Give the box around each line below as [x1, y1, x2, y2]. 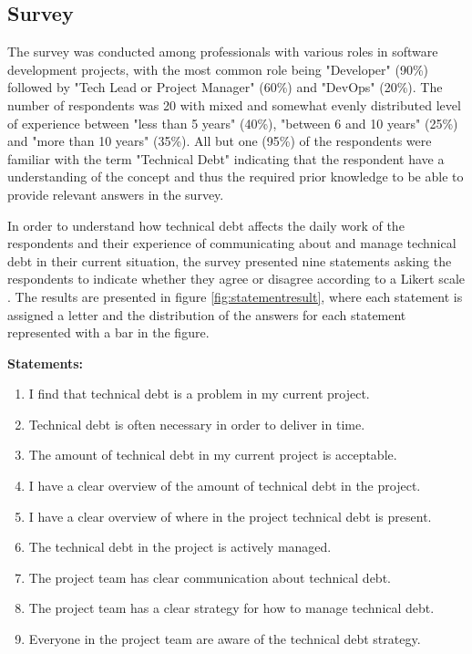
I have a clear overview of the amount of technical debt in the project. [28, 476, 421, 495]
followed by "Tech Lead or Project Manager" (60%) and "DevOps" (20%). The [7, 78, 443, 97]
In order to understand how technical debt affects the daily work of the [7, 215, 405, 234]
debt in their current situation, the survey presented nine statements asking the [7, 251, 452, 270]
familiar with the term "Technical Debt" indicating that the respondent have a [7, 149, 445, 168]
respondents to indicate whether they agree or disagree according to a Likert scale [7, 269, 466, 288]
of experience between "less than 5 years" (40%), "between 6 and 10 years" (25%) [7, 113, 458, 132]
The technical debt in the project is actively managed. [28, 537, 332, 556]
